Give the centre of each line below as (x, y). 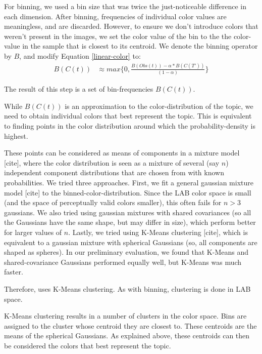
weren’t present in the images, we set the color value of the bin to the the (118, 36)
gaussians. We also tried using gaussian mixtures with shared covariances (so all (128, 212)
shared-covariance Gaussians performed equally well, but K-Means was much (123, 262)
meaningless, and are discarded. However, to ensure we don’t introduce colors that (131, 26)
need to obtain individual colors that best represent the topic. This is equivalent (128, 116)
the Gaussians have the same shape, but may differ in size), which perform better (130, 222)
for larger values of (33, 232)
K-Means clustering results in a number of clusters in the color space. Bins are (125, 316)
